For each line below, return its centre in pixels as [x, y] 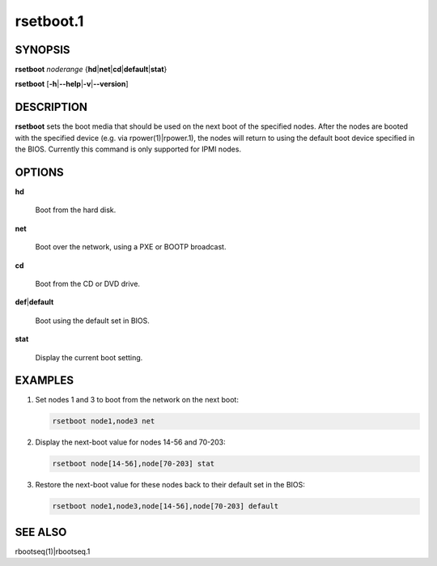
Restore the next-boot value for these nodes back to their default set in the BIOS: [170, 485]
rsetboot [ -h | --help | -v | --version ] [72, 84]
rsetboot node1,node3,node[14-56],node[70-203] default [165, 506]
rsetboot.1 [49, 21]
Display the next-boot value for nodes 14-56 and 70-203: [130, 442]
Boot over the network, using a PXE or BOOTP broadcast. [131, 247]
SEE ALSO [41, 532]
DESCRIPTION [51, 107]
